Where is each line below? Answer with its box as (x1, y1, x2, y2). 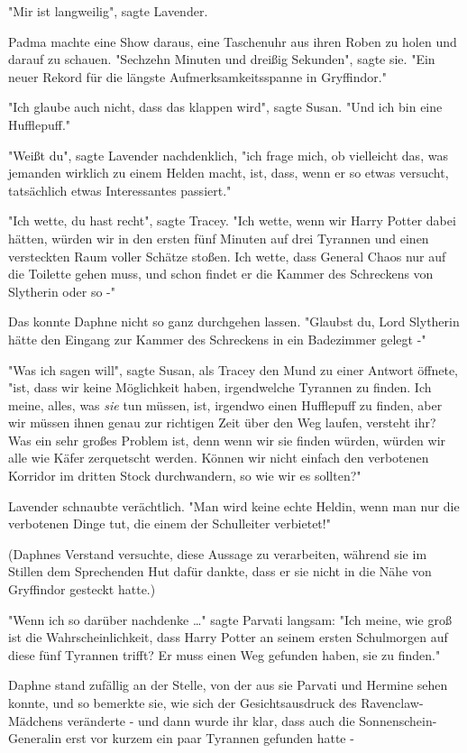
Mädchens (8, 711, 63, 730)
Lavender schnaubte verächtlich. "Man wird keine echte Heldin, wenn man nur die (8, 496, 460, 515)
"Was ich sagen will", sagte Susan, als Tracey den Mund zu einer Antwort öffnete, (8, 360, 458, 379)
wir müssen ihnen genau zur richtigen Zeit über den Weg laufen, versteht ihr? (8, 413, 436, 432)
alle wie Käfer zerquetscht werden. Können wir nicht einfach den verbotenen (8, 448, 429, 467)
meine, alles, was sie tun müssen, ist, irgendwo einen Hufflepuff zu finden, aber (8, 395, 443, 414)
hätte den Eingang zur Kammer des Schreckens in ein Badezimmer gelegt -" (8, 329, 426, 348)
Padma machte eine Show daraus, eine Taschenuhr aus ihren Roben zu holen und (8, 32, 457, 51)
